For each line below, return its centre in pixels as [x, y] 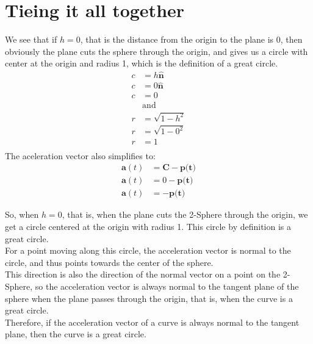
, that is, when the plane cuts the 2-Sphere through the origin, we [185, 214]
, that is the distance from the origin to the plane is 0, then [191, 39]
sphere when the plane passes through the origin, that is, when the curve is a [149, 298]
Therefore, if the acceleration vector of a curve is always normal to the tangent [152, 322]
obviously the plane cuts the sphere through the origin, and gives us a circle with [156, 51]
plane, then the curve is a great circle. [76, 334]
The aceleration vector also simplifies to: [80, 155]
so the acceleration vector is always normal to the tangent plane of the [167, 286]
